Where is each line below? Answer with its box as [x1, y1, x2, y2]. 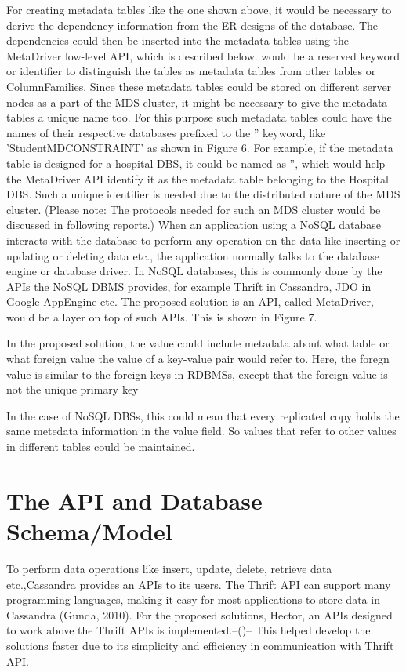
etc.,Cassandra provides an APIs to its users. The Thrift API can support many [6, 576, 391, 592]
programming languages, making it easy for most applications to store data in [6, 591, 380, 608]
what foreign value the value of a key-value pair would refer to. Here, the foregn [6, 351, 390, 367]
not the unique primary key [6, 381, 139, 398]
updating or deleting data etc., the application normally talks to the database [6, 247, 379, 263]
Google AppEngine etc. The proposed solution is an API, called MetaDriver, [6, 293, 374, 310]
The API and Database [6, 484, 263, 516]
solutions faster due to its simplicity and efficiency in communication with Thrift [6, 637, 394, 653]
